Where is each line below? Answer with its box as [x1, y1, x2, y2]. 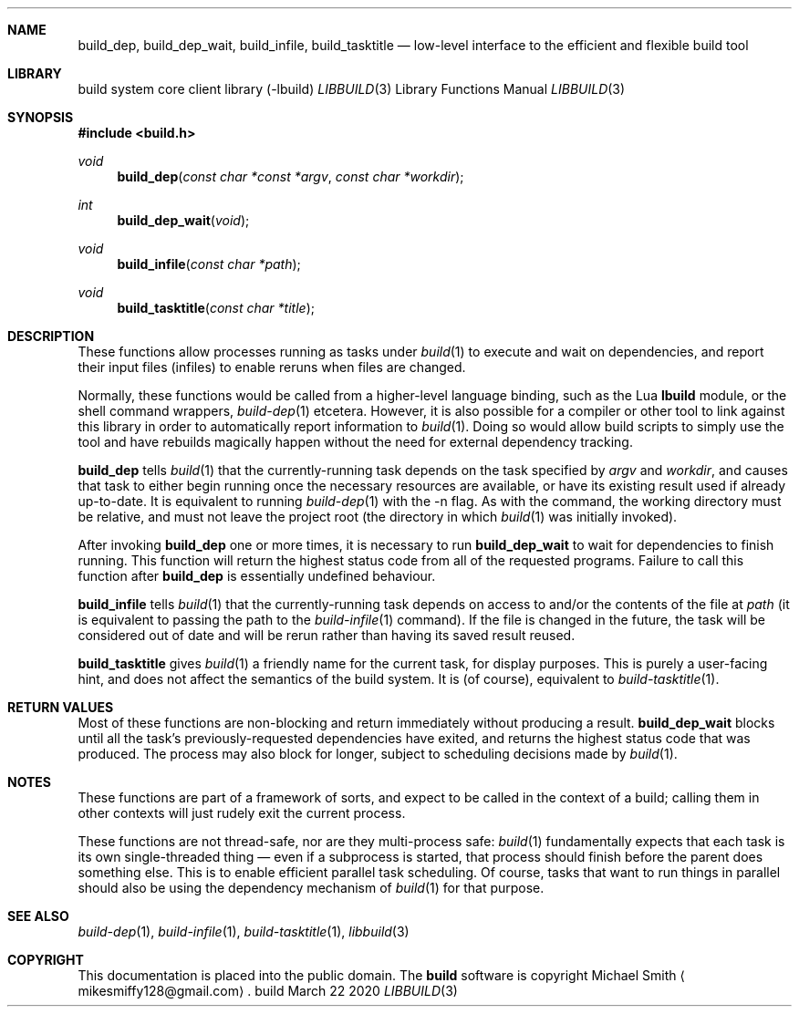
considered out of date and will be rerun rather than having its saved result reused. [78, 627, 576, 643]
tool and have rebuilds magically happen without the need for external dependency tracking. [78, 434, 633, 450]
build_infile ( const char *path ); [117, 256, 301, 272]
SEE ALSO [7, 908, 69, 924]
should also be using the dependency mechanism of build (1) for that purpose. [78, 880, 545, 895]
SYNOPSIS [7, 109, 74, 125]
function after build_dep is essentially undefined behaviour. [78, 568, 436, 584]
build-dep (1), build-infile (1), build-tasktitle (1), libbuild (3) [78, 924, 410, 939]
